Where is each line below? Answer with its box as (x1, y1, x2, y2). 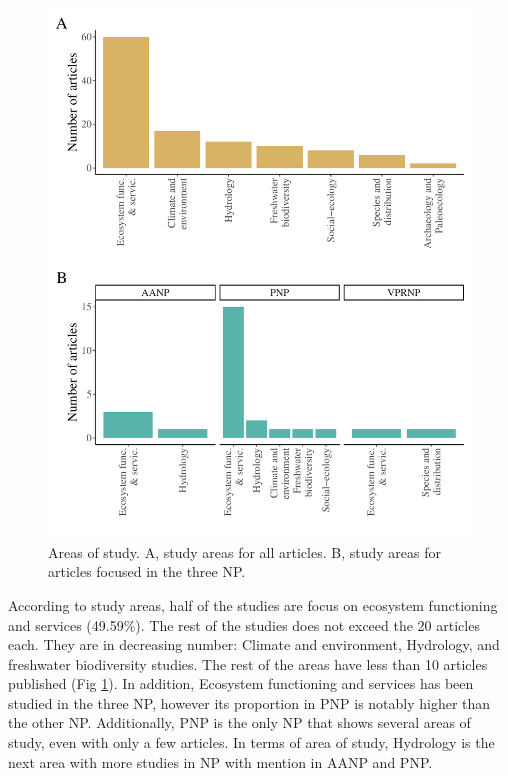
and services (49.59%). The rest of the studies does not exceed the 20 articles (8, 614, 480, 635)
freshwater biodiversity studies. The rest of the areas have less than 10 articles (8, 653, 488, 674)
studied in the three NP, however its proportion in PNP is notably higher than (8, 692, 491, 713)
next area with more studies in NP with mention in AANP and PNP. (8, 751, 433, 772)
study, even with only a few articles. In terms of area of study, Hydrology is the (8, 732, 495, 753)
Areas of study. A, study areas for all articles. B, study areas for (48, 541, 441, 562)
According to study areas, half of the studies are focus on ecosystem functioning (8, 594, 498, 615)
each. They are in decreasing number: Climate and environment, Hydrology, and (8, 634, 500, 655)
